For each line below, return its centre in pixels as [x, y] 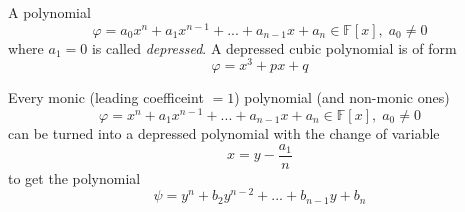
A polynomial [49, 12]
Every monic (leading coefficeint [106, 97]
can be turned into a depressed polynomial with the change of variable [224, 133]
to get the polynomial [74, 177]
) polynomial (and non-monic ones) [342, 97]
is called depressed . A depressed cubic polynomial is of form [274, 47]
